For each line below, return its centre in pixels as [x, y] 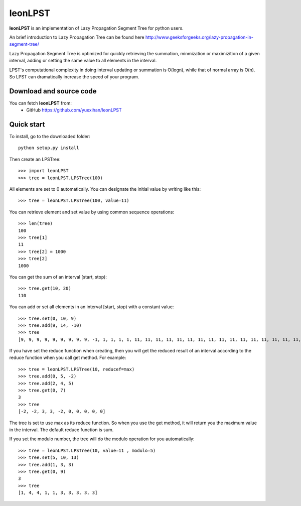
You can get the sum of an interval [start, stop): [58, 277]
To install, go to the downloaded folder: [50, 137]
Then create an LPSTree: [35, 159]
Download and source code [53, 91]
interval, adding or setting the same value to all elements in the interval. [83, 61]
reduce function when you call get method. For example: [68, 358]
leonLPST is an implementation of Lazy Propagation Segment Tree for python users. [97, 28]
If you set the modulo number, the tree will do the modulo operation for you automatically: [102, 439]
